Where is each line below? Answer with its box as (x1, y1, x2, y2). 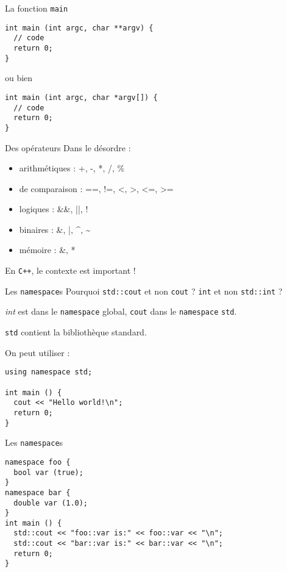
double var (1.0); (13, 498, 88, 507)
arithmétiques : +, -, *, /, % (19, 162, 125, 174)
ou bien (5, 71, 33, 84)
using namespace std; (5, 368, 93, 377)
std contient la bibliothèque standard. (5, 326, 147, 338)
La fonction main (5, 2, 68, 14)
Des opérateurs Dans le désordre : (5, 141, 131, 154)
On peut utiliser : (5, 346, 70, 359)
